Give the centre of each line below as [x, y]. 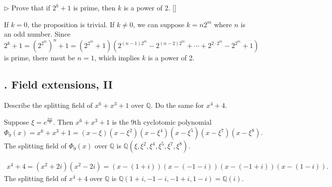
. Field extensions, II [58, 84]
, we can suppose [159, 24]
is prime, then [94, 7]
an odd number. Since [37, 34]
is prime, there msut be [40, 58]
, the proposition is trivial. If [71, 24]
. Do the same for [177, 105]
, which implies [117, 58]
